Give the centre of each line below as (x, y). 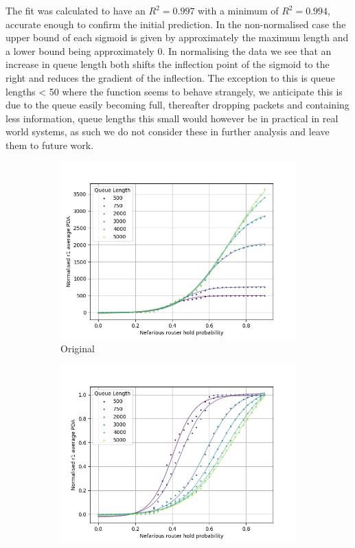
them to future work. (50, 145)
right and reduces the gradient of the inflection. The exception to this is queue (170, 77)
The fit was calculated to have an (76, 10)
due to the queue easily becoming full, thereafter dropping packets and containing (177, 105)
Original (78, 349)
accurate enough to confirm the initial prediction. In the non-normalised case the (176, 24)
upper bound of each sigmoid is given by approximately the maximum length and (177, 37)
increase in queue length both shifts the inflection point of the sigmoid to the (168, 64)
